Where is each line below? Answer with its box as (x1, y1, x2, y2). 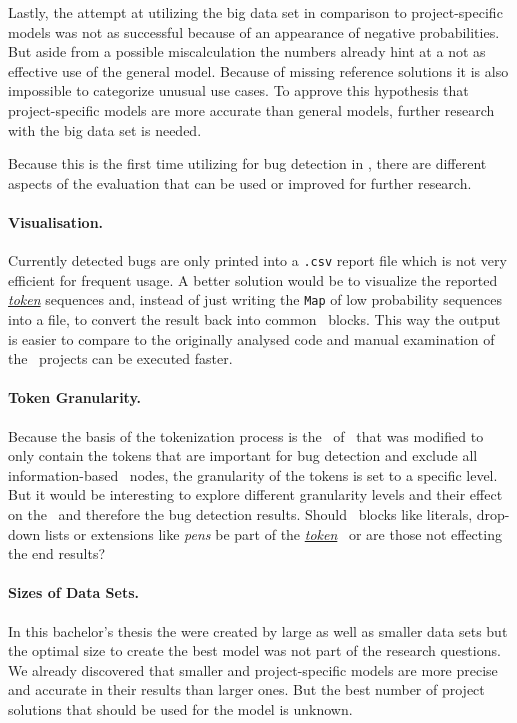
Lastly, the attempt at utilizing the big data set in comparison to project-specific (8, 2, 503, 22)
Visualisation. (8, 211, 104, 232)
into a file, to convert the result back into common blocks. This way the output (8, 309, 501, 330)
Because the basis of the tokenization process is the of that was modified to (8, 425, 484, 446)
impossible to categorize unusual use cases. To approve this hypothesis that (8, 80, 469, 101)
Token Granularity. (8, 387, 142, 408)
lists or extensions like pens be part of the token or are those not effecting (44, 523, 502, 544)
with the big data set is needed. (8, 119, 202, 140)
